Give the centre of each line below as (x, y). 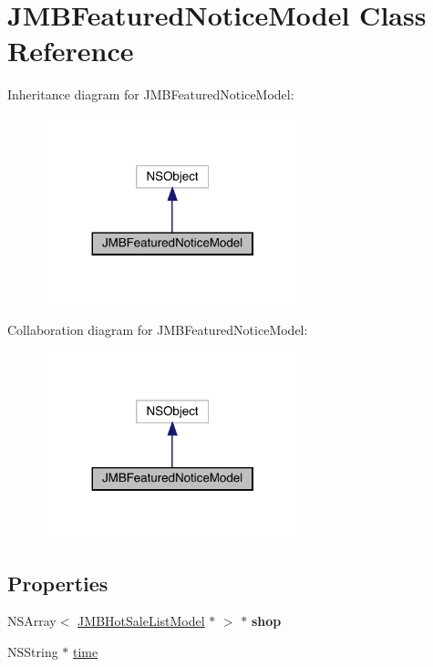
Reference (71, 51)
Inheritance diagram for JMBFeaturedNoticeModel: (151, 94)
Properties (58, 583)
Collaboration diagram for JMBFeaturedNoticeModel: (158, 329)
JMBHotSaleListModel (141, 621)
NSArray (32, 621)
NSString (33, 652)
